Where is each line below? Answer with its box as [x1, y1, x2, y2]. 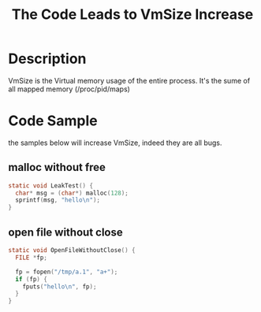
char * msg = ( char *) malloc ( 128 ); [15, 189, 129, 197]
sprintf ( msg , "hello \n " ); [15, 196, 101, 204]
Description [8, 50, 87, 68]
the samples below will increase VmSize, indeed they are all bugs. [8, 138, 222, 147]
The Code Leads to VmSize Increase [11, 6, 254, 24]
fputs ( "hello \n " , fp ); [22, 282, 97, 291]
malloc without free [8, 161, 106, 174]
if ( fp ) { [15, 275, 47, 283]
